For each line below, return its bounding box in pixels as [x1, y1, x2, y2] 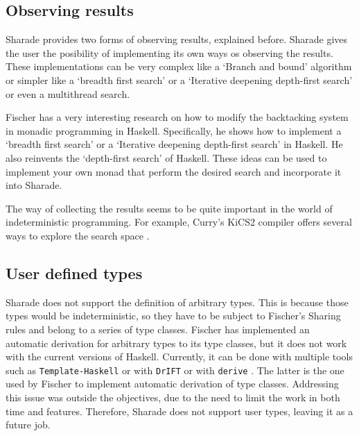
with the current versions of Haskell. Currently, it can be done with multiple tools [6, 349, 353, 364]
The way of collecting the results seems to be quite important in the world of [6, 201, 333, 215]
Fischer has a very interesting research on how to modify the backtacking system [6, 110, 349, 124]
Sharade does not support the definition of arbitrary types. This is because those [6, 294, 349, 309]
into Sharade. [6, 178, 62, 192]
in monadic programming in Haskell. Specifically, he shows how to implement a [6, 123, 342, 137]
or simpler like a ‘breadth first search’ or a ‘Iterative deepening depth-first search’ [6, 72, 353, 87]
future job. [6, 417, 51, 432]
